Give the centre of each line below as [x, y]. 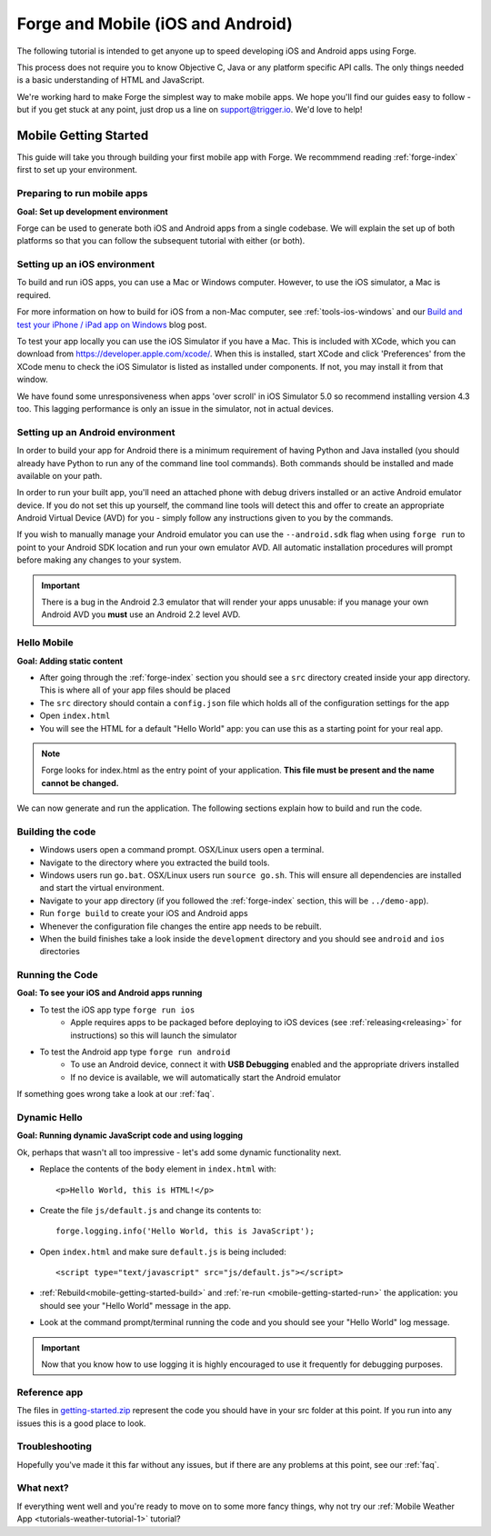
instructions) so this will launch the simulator [154, 1035]
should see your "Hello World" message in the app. [135, 1305]
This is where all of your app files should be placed [135, 690]
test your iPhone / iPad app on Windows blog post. [112, 324]
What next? [43, 1488]
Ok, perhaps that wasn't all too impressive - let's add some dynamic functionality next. [179, 1152]
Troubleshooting [55, 1447]
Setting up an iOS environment [85, 264]
